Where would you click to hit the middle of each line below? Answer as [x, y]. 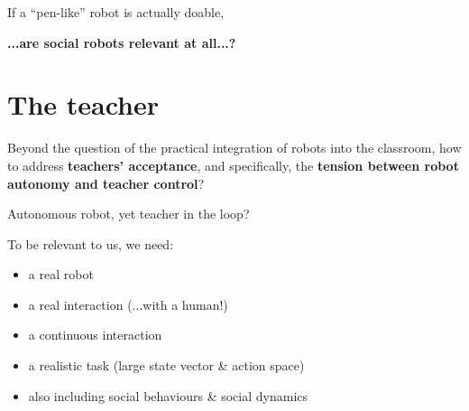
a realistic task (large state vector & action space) [166, 365]
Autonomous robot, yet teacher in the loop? [129, 214]
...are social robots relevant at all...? [122, 42]
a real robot [61, 274]
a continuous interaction [95, 335]
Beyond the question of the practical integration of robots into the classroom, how [234, 148]
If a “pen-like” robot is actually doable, [116, 12]
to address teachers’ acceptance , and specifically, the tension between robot [233, 165]
